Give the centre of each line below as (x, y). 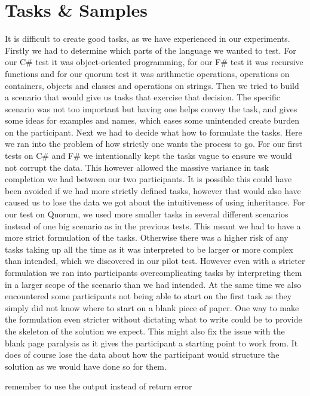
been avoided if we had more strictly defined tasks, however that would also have (153, 190)
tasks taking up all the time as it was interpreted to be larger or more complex (149, 249)
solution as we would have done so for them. (86, 366)
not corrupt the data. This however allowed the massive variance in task (137, 167)
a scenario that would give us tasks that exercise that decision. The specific (143, 97)
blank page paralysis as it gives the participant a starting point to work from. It (151, 343)
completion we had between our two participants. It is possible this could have (148, 179)
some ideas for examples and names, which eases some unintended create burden (152, 120)
